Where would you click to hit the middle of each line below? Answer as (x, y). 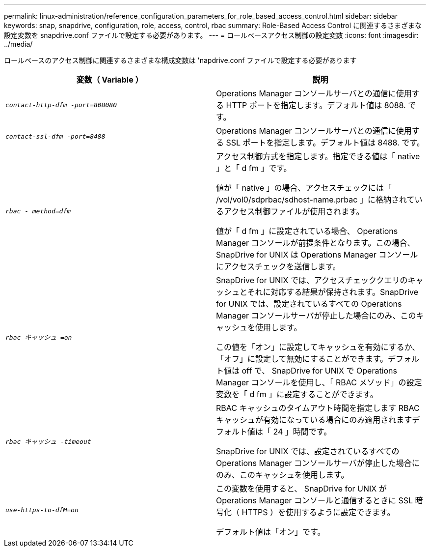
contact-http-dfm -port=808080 (61, 105)
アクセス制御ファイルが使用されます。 (294, 211)
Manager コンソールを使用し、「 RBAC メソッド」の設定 (319, 382)
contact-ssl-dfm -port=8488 (55, 136)
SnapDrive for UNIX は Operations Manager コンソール (317, 255)
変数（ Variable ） (110, 80)
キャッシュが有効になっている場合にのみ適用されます (314, 420)
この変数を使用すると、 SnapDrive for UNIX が (301, 489)
